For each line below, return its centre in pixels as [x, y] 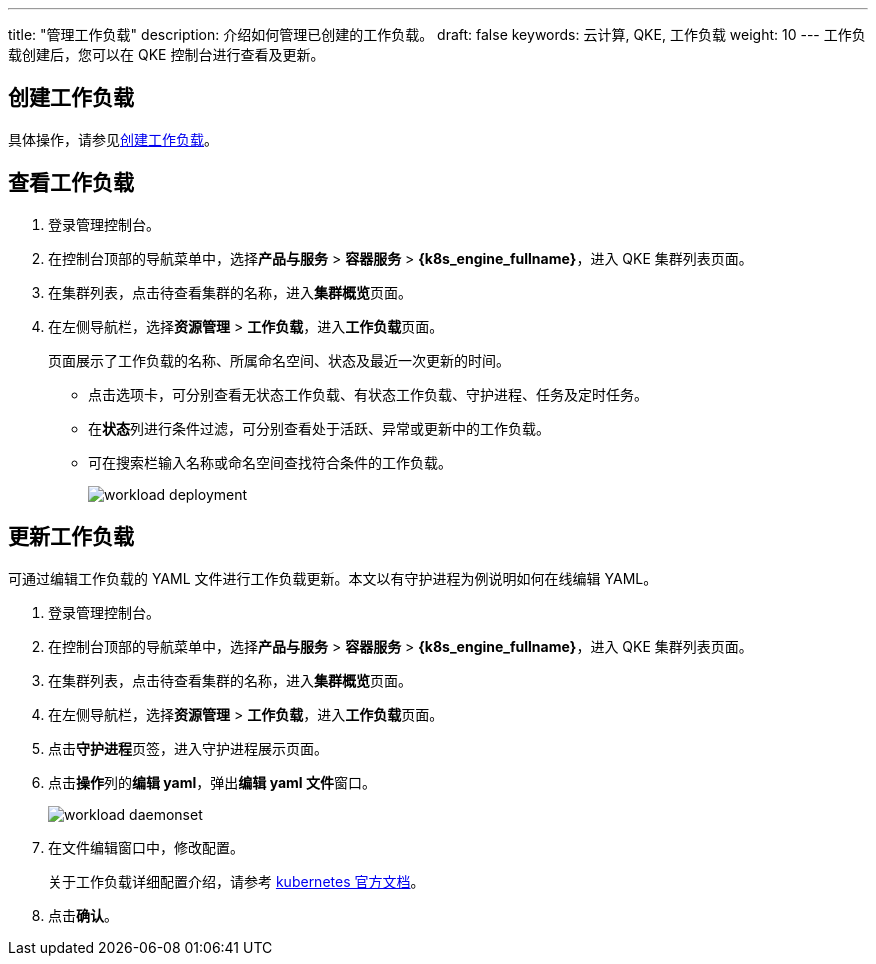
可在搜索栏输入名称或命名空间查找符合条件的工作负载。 [270, 462]
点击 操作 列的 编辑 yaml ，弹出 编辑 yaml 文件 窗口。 [212, 782]
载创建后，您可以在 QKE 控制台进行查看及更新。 [166, 54]
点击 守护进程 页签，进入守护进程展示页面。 [188, 748]
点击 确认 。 [83, 915]
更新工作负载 [71, 537]
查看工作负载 [71, 183]
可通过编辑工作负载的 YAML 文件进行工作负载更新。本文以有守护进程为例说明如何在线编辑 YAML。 [333, 578]
